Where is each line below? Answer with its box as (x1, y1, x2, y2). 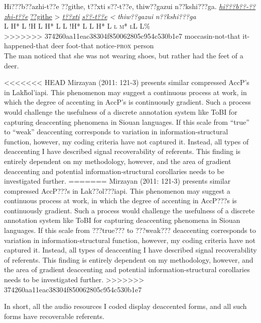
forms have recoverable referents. (4, 310, 104, 321)
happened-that (4, 40, 49, 51)
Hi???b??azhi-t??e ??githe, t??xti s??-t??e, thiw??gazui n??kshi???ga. (4, 1, 217, 11)
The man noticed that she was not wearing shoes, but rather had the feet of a (4, 50, 243, 60)
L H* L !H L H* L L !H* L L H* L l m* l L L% (4, 21, 150, 31)
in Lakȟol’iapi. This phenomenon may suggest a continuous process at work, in (4, 87, 247, 97)
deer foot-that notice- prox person (51, 40, 154, 51)
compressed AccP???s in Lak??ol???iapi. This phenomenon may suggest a (4, 185, 230, 196)
